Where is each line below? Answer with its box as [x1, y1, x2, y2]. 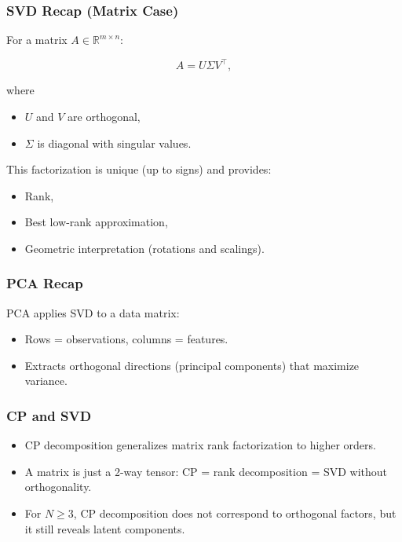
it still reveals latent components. [24, 520, 185, 537]
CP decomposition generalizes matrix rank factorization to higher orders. [24, 437, 376, 453]
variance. [24, 372, 68, 389]
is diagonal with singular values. [37, 134, 192, 151]
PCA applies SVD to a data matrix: [6, 304, 180, 320]
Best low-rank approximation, [24, 214, 168, 230]
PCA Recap [6, 273, 83, 293]
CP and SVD [6, 405, 92, 425]
